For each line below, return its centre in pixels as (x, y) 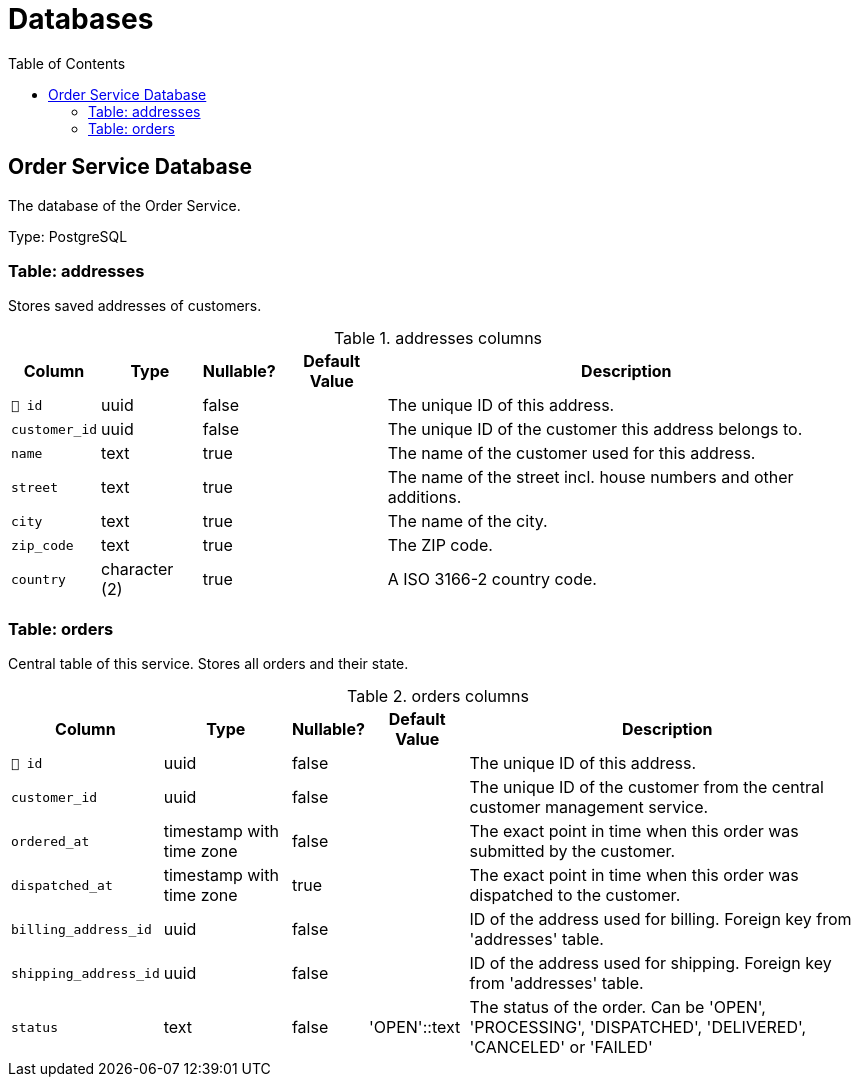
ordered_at (50, 841)
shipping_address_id (85, 973)
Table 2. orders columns (438, 696)
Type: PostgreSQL (68, 236)
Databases (81, 19)
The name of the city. (467, 521)
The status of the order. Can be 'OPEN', (617, 1007)
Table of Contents (67, 63)
